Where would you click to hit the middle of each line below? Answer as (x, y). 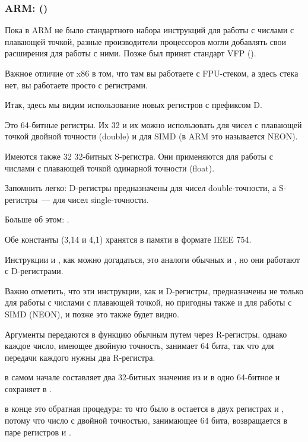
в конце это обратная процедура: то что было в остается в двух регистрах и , (145, 408)
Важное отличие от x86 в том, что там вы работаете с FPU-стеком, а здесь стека (152, 73)
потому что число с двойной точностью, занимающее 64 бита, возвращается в (146, 420)
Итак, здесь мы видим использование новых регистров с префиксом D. (134, 105)
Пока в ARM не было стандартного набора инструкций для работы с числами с (150, 30)
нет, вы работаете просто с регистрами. (76, 85)
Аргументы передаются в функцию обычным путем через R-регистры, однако (146, 334)
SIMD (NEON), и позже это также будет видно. (92, 314)
